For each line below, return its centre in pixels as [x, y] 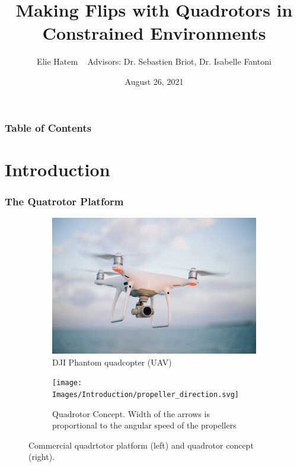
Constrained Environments [154, 33]
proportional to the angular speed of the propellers [144, 425]
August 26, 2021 [154, 81]
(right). [42, 457]
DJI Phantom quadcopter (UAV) [112, 362]
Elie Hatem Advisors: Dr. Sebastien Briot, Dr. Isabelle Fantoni [154, 61]
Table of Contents [48, 127]
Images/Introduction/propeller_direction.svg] [146, 394]
